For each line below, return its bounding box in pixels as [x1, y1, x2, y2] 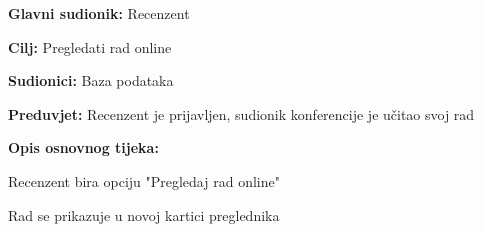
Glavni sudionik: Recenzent [8, 3, 190, 23]
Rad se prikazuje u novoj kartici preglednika [8, 204, 280, 225]
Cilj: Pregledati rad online [8, 36, 172, 57]
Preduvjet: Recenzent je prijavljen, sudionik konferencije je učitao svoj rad [8, 103, 475, 124]
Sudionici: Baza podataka [8, 70, 174, 91]
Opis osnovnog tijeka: [8, 137, 159, 158]
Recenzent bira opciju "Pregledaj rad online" [8, 170, 280, 191]
